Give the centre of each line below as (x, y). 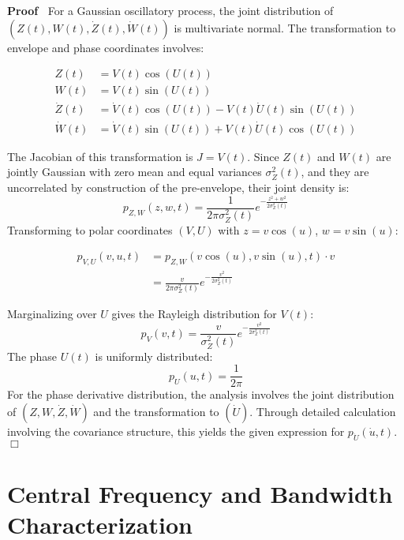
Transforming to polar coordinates (90, 229)
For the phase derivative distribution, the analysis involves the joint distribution (201, 394)
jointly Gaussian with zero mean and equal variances (135, 172)
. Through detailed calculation (323, 411)
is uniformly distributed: (154, 356)
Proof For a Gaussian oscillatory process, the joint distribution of (170, 10)
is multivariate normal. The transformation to (285, 27)
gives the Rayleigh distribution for (194, 314)
